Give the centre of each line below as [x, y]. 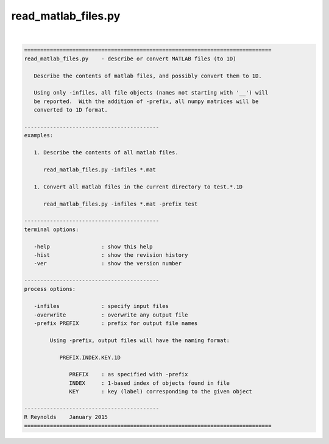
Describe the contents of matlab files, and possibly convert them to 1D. [148, 76]
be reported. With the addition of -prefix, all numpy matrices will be [146, 101]
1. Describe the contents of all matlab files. [106, 153]
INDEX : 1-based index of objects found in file [150, 383]
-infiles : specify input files [101, 306]
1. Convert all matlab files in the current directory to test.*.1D [138, 187]
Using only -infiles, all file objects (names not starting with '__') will [151, 93]
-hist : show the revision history [111, 255]
